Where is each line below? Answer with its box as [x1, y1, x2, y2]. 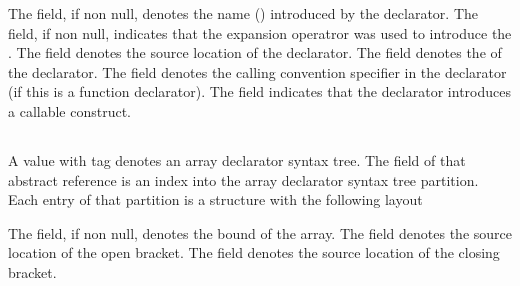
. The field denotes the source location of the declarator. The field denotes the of [8, 42, 502, 63]
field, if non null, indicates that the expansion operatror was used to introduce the [8, 22, 512, 43]
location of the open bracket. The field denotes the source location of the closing [8, 242, 500, 263]
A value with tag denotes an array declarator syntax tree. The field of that [8, 149, 466, 170]
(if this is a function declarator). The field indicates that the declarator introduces [8, 81, 511, 102]
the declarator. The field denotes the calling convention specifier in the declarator [8, 61, 507, 82]
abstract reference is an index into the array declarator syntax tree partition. [8, 169, 479, 190]
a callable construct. [8, 100, 132, 121]
